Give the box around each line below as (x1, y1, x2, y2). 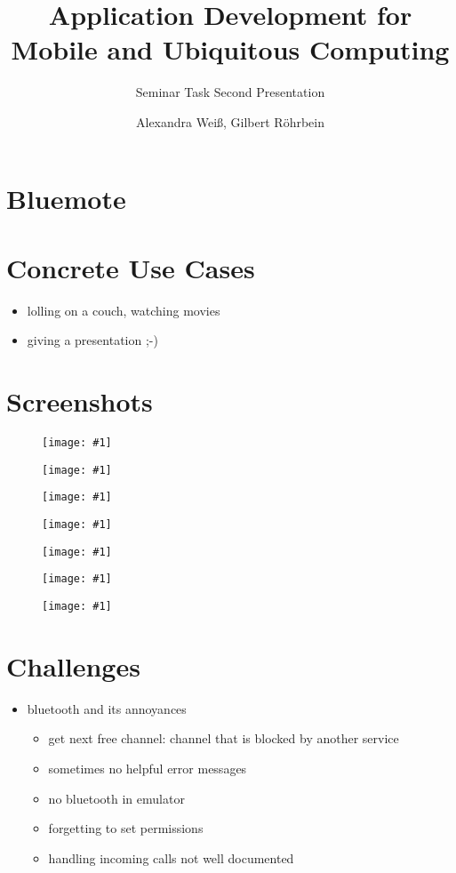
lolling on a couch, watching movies (27, 300, 220, 319)
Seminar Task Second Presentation (135, 83, 325, 101)
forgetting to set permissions (48, 819, 204, 837)
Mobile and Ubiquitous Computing (11, 31, 450, 68)
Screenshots (6, 383, 153, 420)
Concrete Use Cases (6, 249, 255, 285)
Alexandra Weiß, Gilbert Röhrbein (135, 112, 324, 131)
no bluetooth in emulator (48, 789, 185, 807)
